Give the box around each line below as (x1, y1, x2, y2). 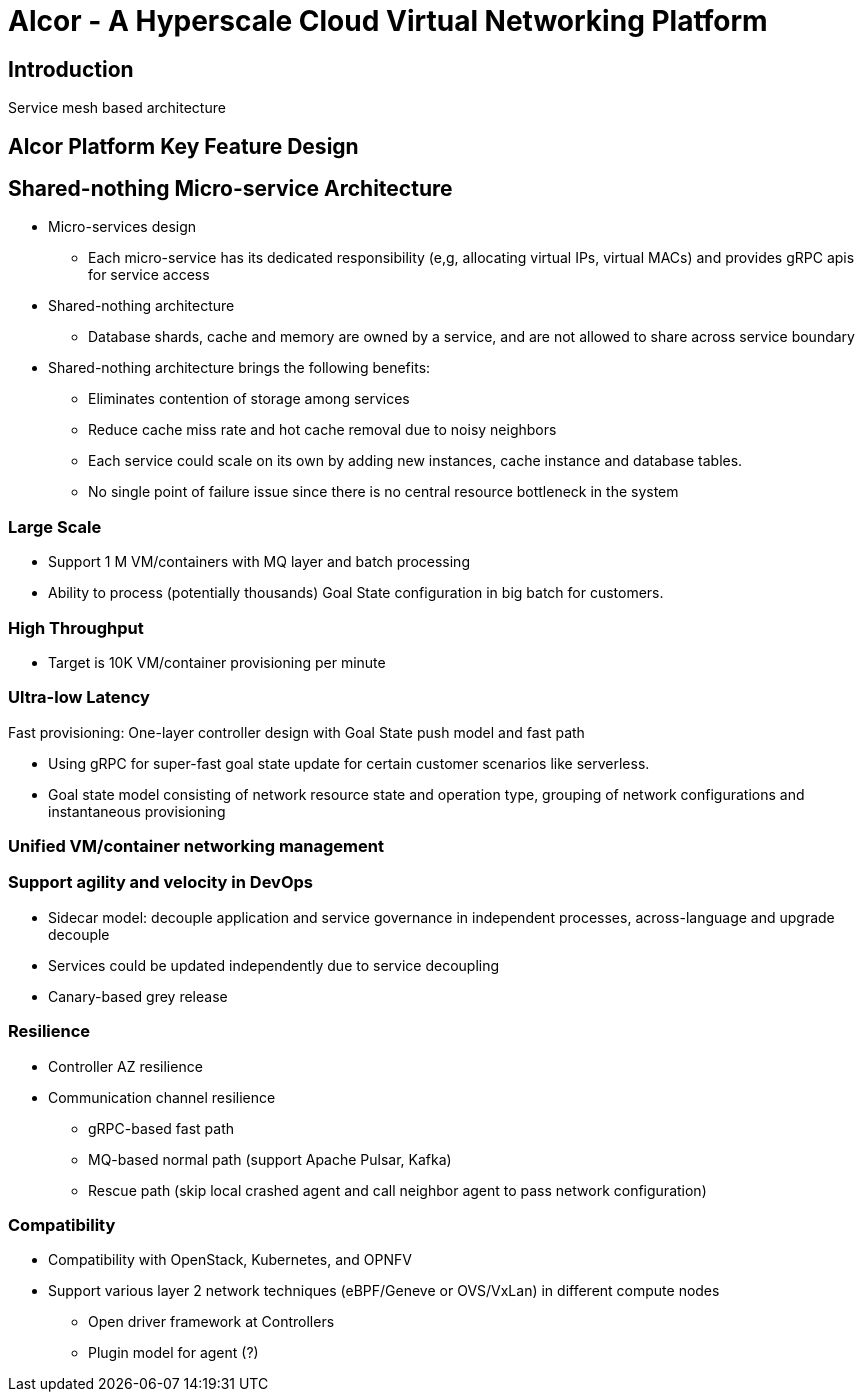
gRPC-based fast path (88, 1119, 234, 1137)
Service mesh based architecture (8, 99, 226, 117)
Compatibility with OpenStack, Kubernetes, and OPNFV (48, 1251, 412, 1269)
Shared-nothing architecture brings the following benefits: (48, 359, 431, 377)
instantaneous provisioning (48, 802, 226, 820)
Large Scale (8, 516, 102, 537)
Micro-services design (48, 218, 197, 236)
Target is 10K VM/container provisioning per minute (48, 653, 386, 671)
